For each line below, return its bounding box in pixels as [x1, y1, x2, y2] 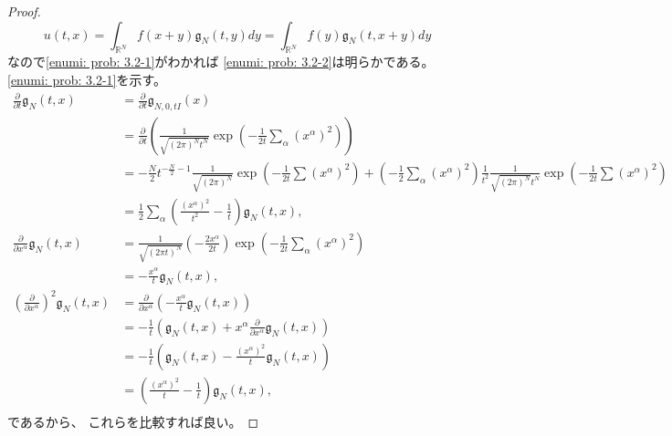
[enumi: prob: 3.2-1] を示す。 [7, 69, 167, 88]
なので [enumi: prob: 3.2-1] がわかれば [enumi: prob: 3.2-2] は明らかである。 [7, 52, 435, 71]
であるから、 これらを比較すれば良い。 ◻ [7, 412, 259, 431]
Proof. [7, 2, 41, 20]
